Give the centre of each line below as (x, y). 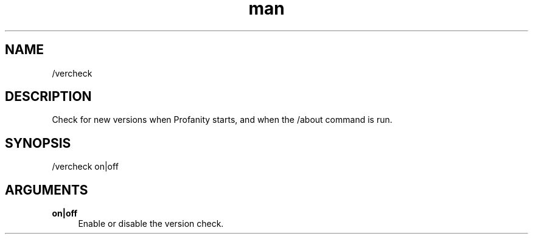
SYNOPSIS (38, 143)
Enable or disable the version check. (151, 224)
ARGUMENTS (47, 190)
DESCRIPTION (48, 97)
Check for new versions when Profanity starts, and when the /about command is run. (222, 120)
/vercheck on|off (85, 167)
